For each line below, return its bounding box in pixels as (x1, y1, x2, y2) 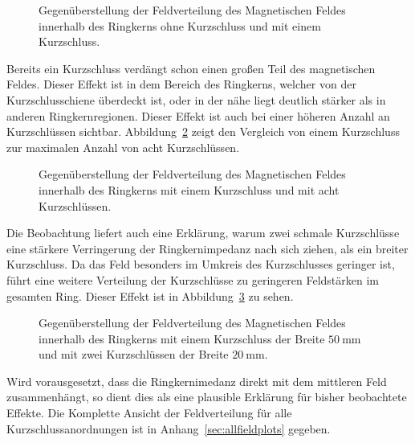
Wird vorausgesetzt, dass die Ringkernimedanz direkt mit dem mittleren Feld (6, 372, 387, 389)
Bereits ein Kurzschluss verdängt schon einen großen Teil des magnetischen (6, 59, 376, 76)
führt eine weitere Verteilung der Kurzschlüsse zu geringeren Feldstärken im (6, 271, 379, 288)
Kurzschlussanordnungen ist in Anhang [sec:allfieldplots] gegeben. (6, 420, 331, 437)
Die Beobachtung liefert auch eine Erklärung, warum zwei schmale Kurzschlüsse (6, 224, 400, 241)
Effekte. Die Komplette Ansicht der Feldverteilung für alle (6, 404, 292, 421)
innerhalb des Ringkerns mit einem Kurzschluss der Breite (39, 330, 325, 347)
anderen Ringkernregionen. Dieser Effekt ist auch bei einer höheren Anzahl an (6, 107, 390, 124)
